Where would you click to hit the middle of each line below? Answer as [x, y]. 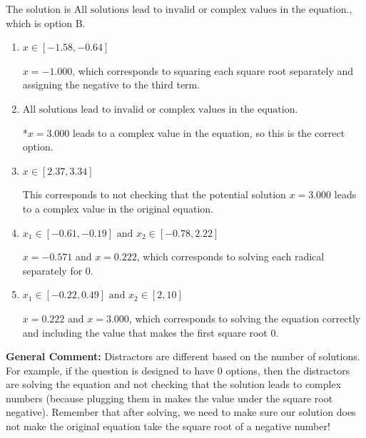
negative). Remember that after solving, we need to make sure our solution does [181, 412]
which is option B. [46, 22]
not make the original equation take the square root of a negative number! [168, 426]
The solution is [39, 9]
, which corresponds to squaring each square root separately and [213, 70]
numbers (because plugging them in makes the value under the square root [169, 398]
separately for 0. [58, 270]
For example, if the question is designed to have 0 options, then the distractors [178, 370]
